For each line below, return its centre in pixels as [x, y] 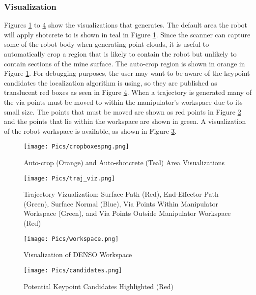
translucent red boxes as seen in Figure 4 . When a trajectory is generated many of [128, 92]
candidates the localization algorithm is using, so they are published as [111, 82]
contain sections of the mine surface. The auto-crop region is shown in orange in [125, 63]
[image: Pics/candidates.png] [73, 270]
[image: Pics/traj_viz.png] [70, 178]
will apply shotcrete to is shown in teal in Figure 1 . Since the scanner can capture [127, 34]
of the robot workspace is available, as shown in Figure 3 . [90, 131]
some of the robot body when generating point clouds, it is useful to [107, 44]
